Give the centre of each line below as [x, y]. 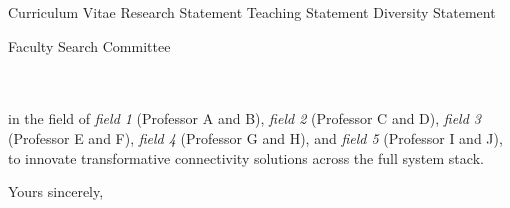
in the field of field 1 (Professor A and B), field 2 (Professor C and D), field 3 [245, 118]
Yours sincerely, [56, 191]
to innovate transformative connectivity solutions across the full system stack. [246, 157]
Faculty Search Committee [89, 45]
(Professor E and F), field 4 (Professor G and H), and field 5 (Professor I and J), [255, 137]
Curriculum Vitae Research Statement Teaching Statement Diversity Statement [252, 12]
